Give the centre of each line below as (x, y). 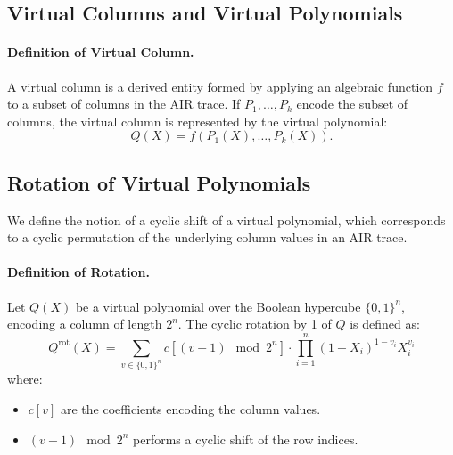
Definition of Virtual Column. (101, 52)
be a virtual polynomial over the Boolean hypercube (218, 306)
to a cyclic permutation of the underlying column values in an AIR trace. (207, 237)
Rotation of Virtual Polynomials (159, 182)
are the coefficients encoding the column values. (190, 409)
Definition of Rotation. (78, 272)
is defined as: (385, 324)
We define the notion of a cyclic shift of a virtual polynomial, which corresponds (226, 219)
